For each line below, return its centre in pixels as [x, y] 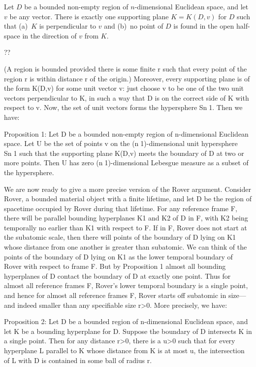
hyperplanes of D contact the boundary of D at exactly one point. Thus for [117, 275]
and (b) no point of [134, 26]
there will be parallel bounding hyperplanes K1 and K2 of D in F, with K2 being [126, 218]
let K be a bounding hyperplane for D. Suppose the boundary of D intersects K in [128, 331]
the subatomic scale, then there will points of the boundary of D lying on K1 [120, 237]
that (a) [16, 26]
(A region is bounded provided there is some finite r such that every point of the [126, 68]
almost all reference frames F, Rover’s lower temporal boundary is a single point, [126, 285]
